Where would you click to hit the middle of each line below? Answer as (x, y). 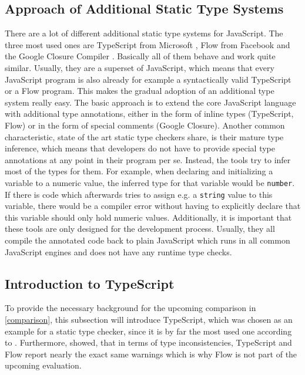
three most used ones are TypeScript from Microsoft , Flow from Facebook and (148, 44)
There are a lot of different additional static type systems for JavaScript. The (144, 33)
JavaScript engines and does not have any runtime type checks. (118, 251)
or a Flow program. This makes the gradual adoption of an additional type (140, 91)
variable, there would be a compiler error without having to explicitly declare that (153, 206)
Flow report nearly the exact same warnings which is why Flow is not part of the (151, 354)
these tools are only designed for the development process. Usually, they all (140, 229)
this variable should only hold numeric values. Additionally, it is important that (148, 217)
